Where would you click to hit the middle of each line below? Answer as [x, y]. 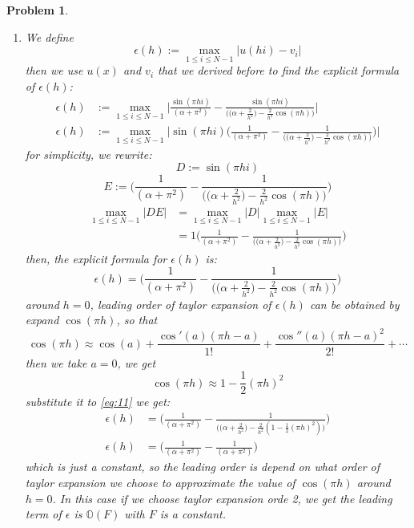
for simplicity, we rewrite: [88, 154]
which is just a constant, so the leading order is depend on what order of [203, 467]
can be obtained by [354, 304]
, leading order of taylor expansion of [181, 304]
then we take [56, 362]
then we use [54, 70]
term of [43, 514]
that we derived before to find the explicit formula [279, 70]
